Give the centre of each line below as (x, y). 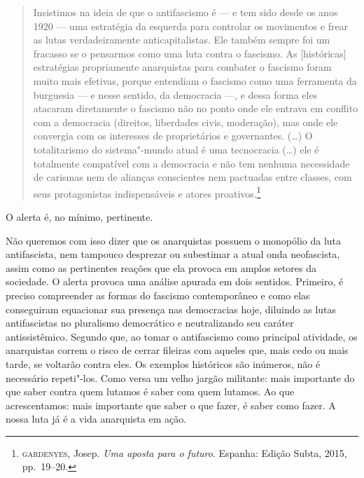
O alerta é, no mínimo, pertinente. (79, 216)
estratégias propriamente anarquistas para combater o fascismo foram (182, 67)
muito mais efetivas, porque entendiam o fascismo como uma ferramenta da (195, 80)
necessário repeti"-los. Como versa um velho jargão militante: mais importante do (180, 377)
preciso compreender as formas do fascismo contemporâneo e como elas (158, 295)
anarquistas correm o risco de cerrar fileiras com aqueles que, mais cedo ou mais (177, 350)
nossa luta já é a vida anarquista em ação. (96, 419)
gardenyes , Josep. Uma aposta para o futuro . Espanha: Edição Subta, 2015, (184, 452)
